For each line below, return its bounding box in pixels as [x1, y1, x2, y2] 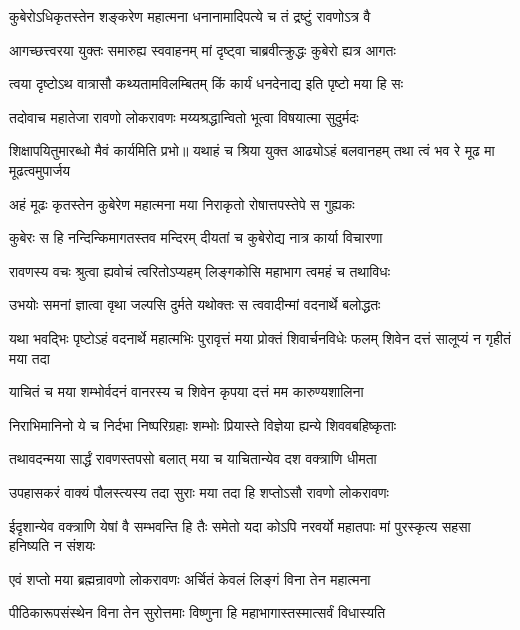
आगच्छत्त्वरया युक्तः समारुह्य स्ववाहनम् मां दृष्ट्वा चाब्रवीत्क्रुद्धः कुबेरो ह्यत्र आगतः [9, 39, 396, 60]
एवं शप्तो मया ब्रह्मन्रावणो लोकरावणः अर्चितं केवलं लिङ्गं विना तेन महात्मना [9, 568, 371, 589]
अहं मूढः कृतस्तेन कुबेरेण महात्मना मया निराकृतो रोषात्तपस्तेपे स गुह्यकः [9, 193, 355, 214]
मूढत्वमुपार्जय [9, 159, 71, 180]
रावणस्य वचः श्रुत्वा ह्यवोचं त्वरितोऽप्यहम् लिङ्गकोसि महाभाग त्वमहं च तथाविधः [9, 260, 390, 281]
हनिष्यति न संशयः [9, 535, 96, 556]
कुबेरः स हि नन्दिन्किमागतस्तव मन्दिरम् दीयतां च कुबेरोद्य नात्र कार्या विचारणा [9, 227, 383, 248]
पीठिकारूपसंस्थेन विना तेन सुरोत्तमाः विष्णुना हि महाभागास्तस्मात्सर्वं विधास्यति [9, 602, 386, 623]
